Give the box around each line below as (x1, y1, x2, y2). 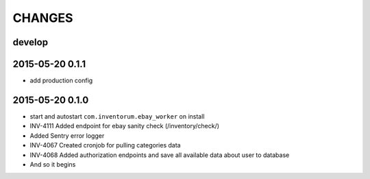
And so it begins (29, 160, 76, 168)
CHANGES (12, 10, 73, 25)
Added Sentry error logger (29, 131, 105, 140)
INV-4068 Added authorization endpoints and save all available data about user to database (29, 151, 290, 159)
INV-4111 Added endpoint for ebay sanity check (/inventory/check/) (29, 122, 219, 130)
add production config (29, 76, 93, 85)
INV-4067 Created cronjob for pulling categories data (29, 141, 181, 150)
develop (12, 36, 48, 48)
